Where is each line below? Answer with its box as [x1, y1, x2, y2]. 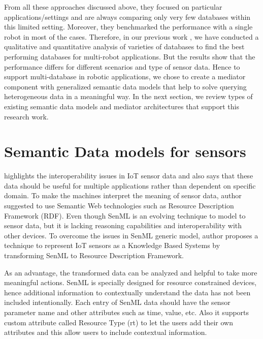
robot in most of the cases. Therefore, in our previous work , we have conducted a [4, 31, 259, 42]
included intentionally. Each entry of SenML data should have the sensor [4, 297, 231, 307]
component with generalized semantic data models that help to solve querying [4, 81, 247, 91]
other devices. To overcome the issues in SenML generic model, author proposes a [4, 230, 258, 240]
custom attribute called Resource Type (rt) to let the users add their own [4, 317, 233, 327]
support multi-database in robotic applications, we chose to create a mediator [4, 71, 246, 82]
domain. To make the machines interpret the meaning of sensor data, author [4, 190, 242, 201]
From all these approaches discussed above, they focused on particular [4, 2, 222, 12]
